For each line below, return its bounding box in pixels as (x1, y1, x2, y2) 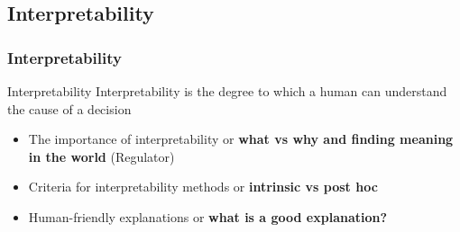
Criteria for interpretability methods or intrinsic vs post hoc (28, 177, 378, 196)
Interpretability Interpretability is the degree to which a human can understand (7, 82, 447, 100)
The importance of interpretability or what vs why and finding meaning (28, 129, 454, 148)
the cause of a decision (7, 99, 132, 118)
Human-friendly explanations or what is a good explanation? (28, 207, 388, 226)
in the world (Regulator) (28, 147, 175, 165)
